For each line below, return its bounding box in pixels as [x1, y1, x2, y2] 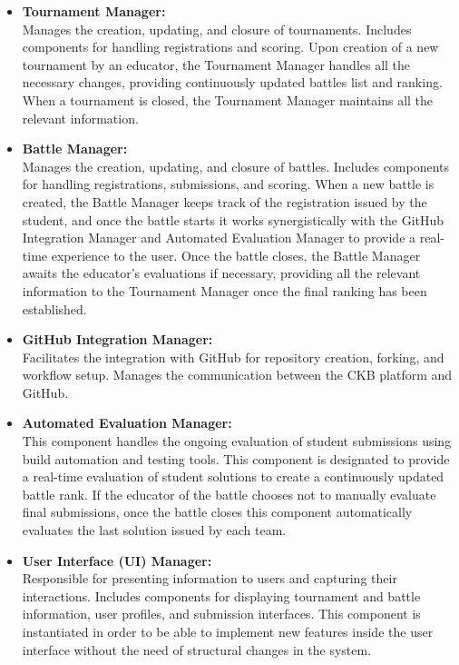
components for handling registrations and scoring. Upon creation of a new [22, 37, 439, 56]
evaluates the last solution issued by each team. [22, 521, 287, 540]
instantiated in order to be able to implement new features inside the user [22, 622, 434, 640]
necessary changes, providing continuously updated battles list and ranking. [22, 73, 443, 92]
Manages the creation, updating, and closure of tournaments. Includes [22, 19, 412, 38]
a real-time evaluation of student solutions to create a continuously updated [22, 467, 444, 486]
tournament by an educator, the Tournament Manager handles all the [22, 55, 411, 74]
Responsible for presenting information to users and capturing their [22, 569, 397, 588]
